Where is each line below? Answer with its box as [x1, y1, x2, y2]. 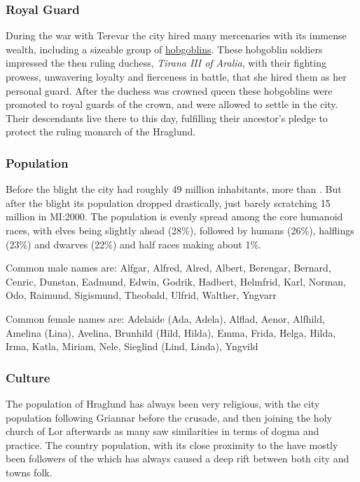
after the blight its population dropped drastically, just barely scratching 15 [6, 195, 331, 210]
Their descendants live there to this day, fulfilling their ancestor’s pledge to [6, 110, 328, 125]
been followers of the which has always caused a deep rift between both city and [6, 451, 349, 466]
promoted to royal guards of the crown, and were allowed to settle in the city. [6, 97, 338, 112]
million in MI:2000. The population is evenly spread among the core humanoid [6, 209, 343, 224]
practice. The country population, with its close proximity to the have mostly [6, 437, 338, 452]
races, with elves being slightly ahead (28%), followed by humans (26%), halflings [6, 222, 354, 237]
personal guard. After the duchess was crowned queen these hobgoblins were [6, 83, 333, 98]
